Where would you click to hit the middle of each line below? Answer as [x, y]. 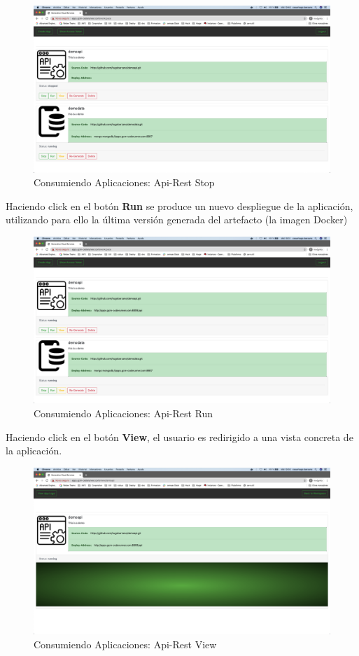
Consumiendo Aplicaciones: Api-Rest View [125, 644]
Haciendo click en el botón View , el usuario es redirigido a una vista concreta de [179, 437]
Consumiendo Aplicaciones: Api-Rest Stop [124, 182]
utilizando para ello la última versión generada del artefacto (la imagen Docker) [177, 219]
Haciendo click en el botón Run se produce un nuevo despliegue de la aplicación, [179, 205]
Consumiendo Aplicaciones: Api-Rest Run [124, 413]
